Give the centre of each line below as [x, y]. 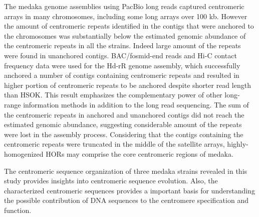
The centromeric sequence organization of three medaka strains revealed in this [126, 171]
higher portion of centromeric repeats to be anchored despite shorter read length [127, 85]
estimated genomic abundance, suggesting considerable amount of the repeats [123, 124]
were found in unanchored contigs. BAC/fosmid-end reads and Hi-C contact [120, 55]
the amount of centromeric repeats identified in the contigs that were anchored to [129, 26]
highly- [238, 144]
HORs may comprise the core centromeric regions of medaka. [140, 153]
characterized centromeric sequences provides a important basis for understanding [129, 190]
